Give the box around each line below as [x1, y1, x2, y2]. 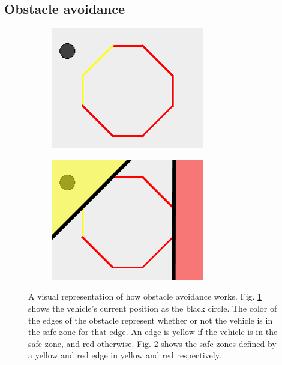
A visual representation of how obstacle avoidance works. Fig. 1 [28, 290, 262, 303]
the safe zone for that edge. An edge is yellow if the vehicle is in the [28, 325, 278, 338]
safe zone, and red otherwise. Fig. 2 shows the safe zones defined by [28, 337, 277, 349]
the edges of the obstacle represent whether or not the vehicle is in [28, 313, 273, 326]
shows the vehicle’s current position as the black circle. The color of [28, 301, 277, 314]
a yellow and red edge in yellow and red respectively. [28, 349, 221, 361]
